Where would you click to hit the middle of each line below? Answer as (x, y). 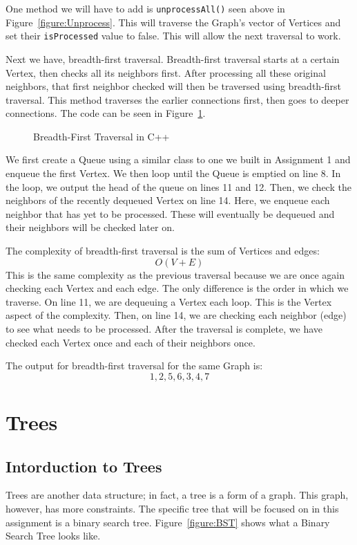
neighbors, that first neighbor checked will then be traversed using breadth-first (174, 86)
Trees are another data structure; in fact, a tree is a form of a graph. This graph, (177, 495)
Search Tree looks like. (53, 536)
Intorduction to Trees (84, 466)
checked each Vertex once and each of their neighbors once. (131, 342)
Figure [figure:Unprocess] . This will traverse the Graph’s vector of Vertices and (173, 22)
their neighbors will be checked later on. (90, 227)
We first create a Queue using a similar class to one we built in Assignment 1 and (178, 159)
